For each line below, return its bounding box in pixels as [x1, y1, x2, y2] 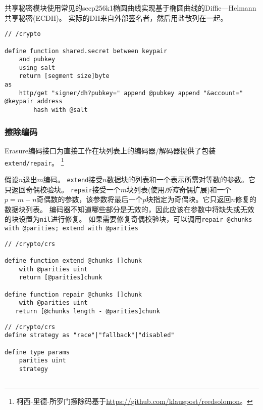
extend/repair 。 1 [5, 155, 64, 168]
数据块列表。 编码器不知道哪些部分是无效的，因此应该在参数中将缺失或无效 [5, 203, 254, 214]
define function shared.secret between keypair [5, 47, 168, 55]
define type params [5, 348, 70, 356]
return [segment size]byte [19, 72, 110, 80]
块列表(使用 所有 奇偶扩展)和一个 [126, 184, 231, 194]
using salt [19, 64, 56, 71]
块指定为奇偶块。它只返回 [146, 194, 231, 204]
